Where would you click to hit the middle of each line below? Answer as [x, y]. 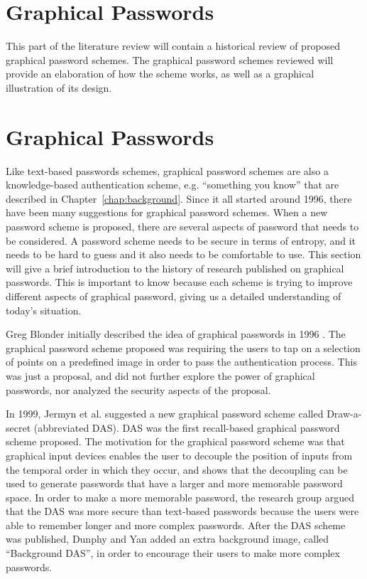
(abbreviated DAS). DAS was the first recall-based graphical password [187, 427]
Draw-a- [344, 414]
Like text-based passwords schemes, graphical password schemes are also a [167, 170]
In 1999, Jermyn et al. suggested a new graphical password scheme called [165, 414]
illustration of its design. [59, 87]
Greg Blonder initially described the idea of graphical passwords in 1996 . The [176, 334]
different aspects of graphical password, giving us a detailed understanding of [174, 296]
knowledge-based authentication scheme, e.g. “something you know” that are [172, 185]
